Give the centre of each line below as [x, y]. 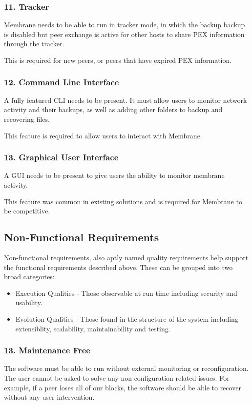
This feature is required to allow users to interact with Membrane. [103, 135]
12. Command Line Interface [62, 82]
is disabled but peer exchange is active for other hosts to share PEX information [124, 34]
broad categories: [29, 277]
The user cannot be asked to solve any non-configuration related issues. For [117, 377]
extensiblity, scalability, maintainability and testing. [93, 328]
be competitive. [27, 211]
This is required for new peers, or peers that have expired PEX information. [118, 60]
